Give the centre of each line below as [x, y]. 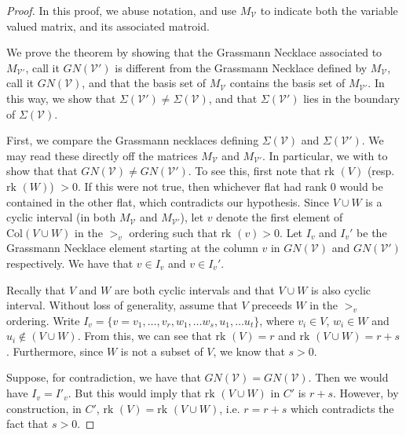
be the [372, 232]
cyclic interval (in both [61, 217]
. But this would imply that [135, 393]
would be [361, 186]
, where [277, 320]
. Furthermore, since [55, 351]
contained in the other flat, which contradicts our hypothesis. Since [168, 201]
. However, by [366, 393]
